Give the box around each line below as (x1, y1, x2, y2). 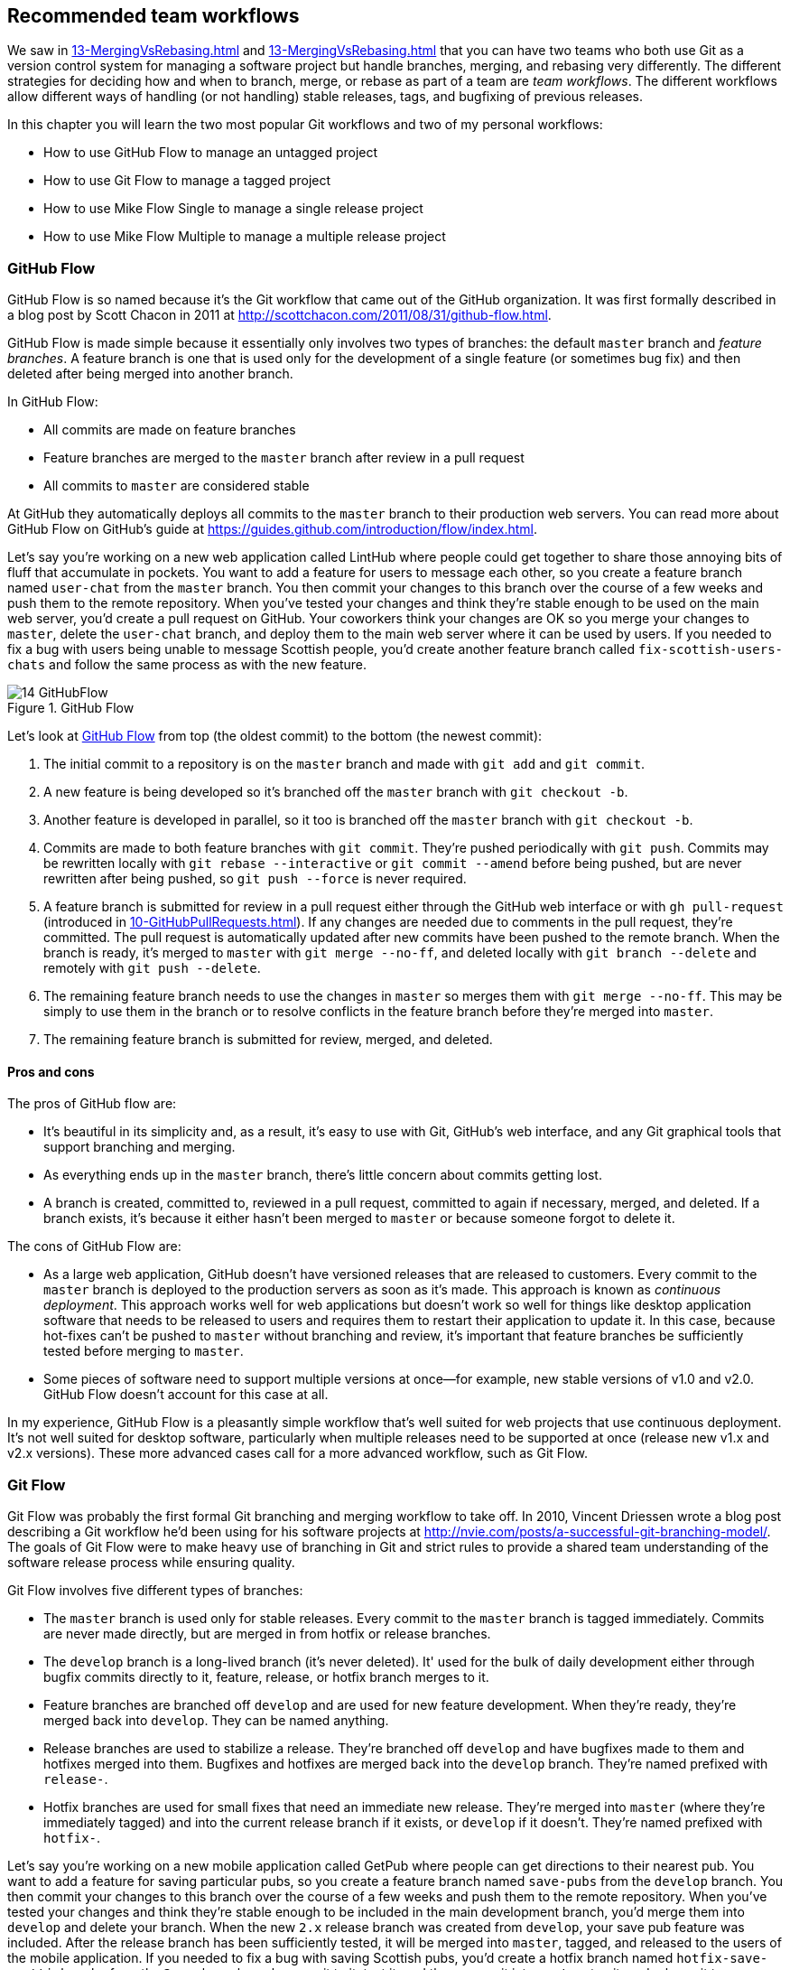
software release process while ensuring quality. (7, 1555, 295, 1571)
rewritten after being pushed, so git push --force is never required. (43, 871, 467, 887)
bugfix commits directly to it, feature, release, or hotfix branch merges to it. (43, 1669, 489, 1685)
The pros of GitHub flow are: (7, 1096, 177, 1112)
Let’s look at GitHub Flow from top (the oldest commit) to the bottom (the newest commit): (7, 728, 543, 744)
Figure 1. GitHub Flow (7, 700, 135, 716)
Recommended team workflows (7, 5, 300, 27)
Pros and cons (7, 1063, 95, 1079)
